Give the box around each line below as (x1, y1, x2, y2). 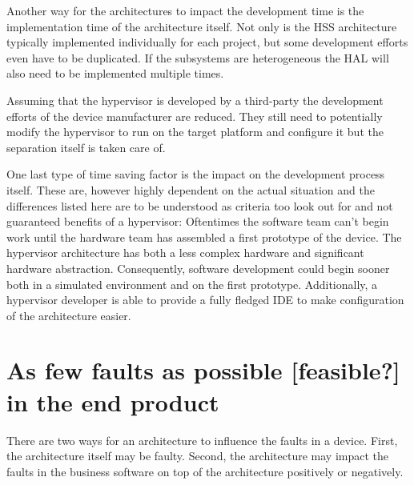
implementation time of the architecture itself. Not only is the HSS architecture (6, 18, 397, 34)
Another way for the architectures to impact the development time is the (6, 2, 364, 18)
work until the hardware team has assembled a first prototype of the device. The (6, 228, 402, 245)
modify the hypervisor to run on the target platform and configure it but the (6, 123, 384, 140)
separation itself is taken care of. (6, 138, 166, 155)
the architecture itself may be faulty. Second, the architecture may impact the (6, 447, 388, 464)
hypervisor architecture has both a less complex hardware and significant (6, 244, 364, 261)
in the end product (6, 385, 219, 418)
